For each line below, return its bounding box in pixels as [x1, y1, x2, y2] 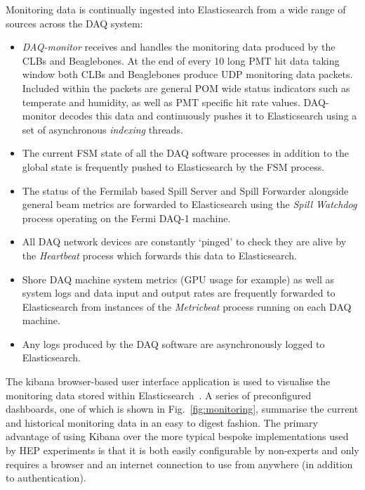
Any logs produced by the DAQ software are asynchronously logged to [22, 336, 325, 351]
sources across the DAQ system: [6, 15, 143, 30]
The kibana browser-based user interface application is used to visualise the [6, 374, 331, 389]
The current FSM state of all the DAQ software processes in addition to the [22, 146, 350, 160]
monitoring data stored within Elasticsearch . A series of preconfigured [6, 387, 312, 402]
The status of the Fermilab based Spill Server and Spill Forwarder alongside [22, 183, 349, 198]
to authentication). [6, 470, 86, 485]
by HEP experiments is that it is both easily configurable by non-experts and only [6, 443, 359, 458]
